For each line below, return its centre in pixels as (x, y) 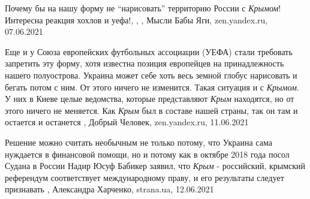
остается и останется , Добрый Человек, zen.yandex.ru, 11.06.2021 (127, 122)
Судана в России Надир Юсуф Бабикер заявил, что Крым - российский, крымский (155, 166)
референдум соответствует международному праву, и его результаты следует (145, 177)
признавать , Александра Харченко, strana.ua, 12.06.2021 (109, 189)
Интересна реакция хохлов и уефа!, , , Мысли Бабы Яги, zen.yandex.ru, (136, 19)
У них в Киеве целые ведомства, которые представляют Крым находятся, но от (150, 99)
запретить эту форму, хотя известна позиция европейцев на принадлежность (145, 63)
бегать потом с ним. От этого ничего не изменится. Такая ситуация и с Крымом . (152, 87)
